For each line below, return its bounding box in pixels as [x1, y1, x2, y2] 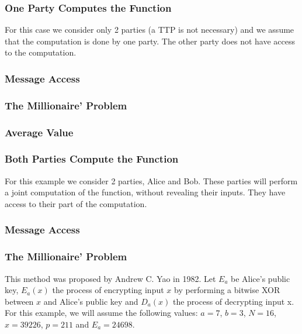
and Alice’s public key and [43, 295, 138, 307]
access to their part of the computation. [5, 197, 147, 209]
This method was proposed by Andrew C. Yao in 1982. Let [5, 272, 216, 284]
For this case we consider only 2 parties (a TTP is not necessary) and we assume [5, 23, 294, 36]
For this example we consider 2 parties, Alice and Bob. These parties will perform [5, 174, 298, 187]
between [5, 295, 34, 307]
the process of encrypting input [52, 284, 164, 296]
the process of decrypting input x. [172, 295, 294, 307]
